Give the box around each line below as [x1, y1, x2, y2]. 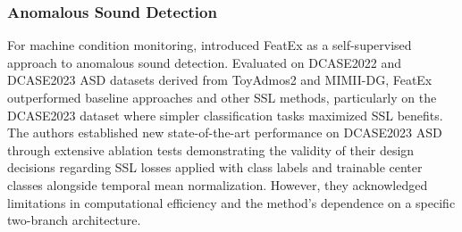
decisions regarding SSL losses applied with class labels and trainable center [7, 158, 423, 177]
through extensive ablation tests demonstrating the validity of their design [7, 140, 415, 159]
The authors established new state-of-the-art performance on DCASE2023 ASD [7, 123, 442, 142]
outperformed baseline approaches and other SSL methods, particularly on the [7, 88, 437, 106]
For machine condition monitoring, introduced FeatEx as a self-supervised [7, 36, 412, 54]
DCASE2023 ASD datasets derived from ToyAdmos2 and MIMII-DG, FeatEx [7, 70, 433, 89]
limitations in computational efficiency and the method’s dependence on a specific [7, 193, 456, 211]
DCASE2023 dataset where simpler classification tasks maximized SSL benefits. [7, 105, 443, 124]
